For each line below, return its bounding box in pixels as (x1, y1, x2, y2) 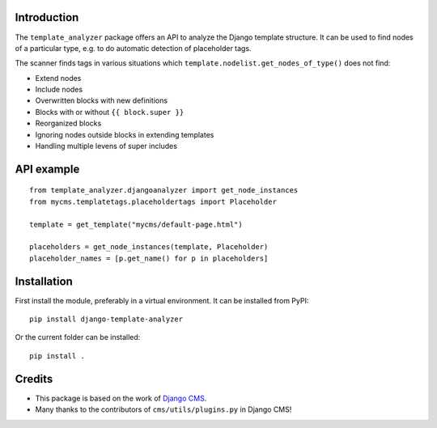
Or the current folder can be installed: (15, 333, 141, 342)
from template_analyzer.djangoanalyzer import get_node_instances (29, 186, 299, 195)
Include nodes (35, 85, 83, 95)
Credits (15, 372, 53, 386)
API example (15, 162, 80, 176)
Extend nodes (35, 73, 82, 83)
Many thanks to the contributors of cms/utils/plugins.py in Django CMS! (35, 405, 292, 414)
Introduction (15, 11, 79, 24)
